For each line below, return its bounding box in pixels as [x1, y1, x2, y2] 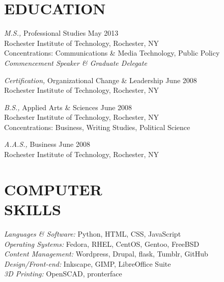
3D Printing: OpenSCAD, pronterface [4, 268, 122, 279]
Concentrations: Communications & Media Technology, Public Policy [4, 47, 220, 58]
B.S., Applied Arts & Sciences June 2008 [4, 101, 132, 112]
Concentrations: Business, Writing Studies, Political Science [4, 121, 190, 132]
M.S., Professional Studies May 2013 [4, 28, 119, 38]
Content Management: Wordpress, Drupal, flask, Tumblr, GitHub [4, 248, 208, 259]
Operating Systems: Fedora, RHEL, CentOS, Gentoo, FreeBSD [4, 238, 200, 249]
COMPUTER [4, 178, 102, 199]
